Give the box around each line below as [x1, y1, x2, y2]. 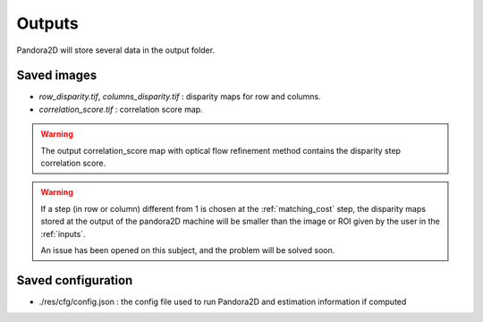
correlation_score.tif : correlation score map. [38, 104, 203, 114]
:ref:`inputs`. [40, 228, 86, 239]
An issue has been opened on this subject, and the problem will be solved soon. [40, 244, 335, 255]
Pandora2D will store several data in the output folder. [16, 45, 215, 55]
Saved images [16, 68, 97, 83]
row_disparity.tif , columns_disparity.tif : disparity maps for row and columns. [38, 91, 321, 102]
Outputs [16, 13, 80, 33]
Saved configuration [16, 273, 133, 288]
